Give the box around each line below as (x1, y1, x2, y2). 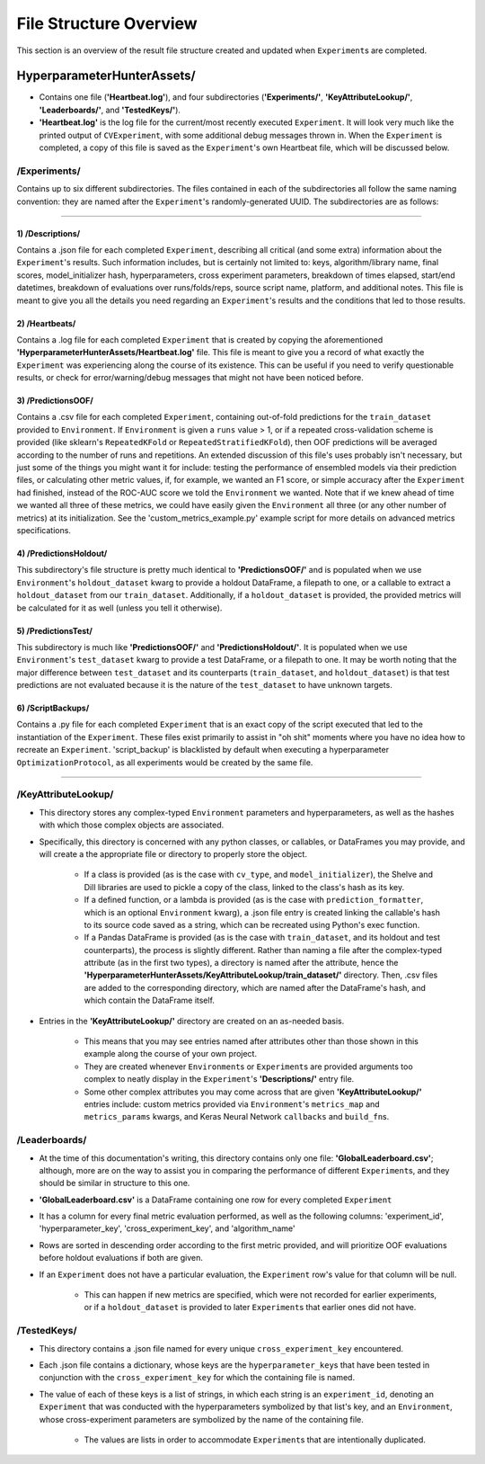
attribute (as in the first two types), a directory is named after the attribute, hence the (84, 958, 399, 969)
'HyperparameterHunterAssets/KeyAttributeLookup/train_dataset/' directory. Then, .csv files (84, 969, 438, 980)
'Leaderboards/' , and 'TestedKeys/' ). (39, 104, 181, 115)
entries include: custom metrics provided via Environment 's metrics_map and (84, 1099, 381, 1110)
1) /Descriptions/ (16, 228, 81, 238)
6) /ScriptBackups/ (16, 702, 90, 714)
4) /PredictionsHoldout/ (16, 548, 108, 558)
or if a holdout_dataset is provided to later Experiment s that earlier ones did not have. (84, 1302, 417, 1313)
